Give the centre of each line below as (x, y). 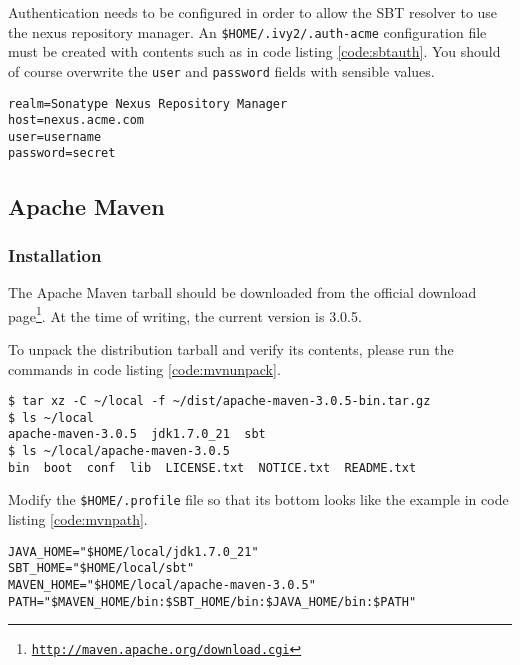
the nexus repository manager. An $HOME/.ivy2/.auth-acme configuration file (247, 31)
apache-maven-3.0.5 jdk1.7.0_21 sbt (137, 434)
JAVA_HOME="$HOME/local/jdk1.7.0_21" (133, 551)
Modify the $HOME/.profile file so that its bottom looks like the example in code (258, 499)
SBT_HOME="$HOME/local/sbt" (101, 568)
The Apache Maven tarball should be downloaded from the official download (242, 292)
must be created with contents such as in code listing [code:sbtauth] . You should (254, 51)
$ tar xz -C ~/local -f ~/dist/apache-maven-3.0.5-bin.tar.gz (219, 401)
